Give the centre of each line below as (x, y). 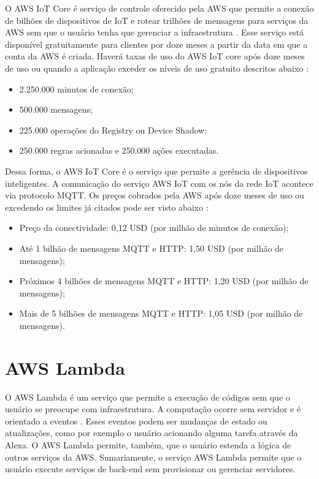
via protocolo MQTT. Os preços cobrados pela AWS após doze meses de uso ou (155, 195)
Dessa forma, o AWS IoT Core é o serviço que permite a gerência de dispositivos (156, 171)
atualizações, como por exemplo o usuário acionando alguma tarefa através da (152, 433)
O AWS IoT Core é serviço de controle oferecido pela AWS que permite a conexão (159, 8)
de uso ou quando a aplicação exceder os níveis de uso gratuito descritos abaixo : (157, 68)
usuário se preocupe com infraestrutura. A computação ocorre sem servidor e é (153, 409)
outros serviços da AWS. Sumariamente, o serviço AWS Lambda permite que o (153, 457)
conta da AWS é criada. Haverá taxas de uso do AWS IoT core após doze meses (155, 56)
